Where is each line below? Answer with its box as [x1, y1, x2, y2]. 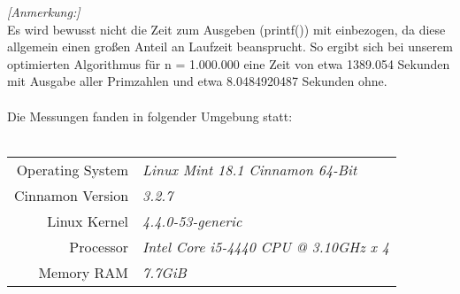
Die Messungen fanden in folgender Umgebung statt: [7, 106, 293, 125]
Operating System [16, 159, 129, 180]
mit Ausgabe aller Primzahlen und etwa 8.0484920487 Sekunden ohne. [7, 72, 387, 90]
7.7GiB [142, 261, 187, 282]
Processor [69, 236, 129, 257]
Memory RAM [38, 261, 129, 282]
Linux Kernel [47, 210, 129, 231]
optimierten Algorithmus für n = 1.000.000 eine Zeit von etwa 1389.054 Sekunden [7, 54, 450, 73]
